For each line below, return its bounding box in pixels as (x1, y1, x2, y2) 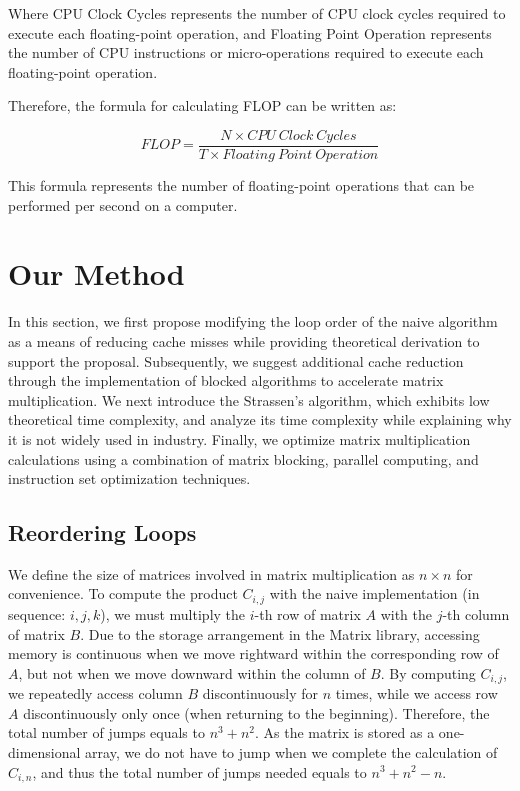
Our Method (8, 253, 185, 294)
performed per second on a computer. (8, 194, 238, 215)
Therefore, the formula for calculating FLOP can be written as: (8, 95, 397, 116)
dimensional (8, 741, 81, 762)
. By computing (380, 662, 476, 683)
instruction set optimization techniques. (8, 468, 251, 489)
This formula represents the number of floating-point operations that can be (8, 175, 475, 196)
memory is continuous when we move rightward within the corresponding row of (8, 643, 499, 664)
